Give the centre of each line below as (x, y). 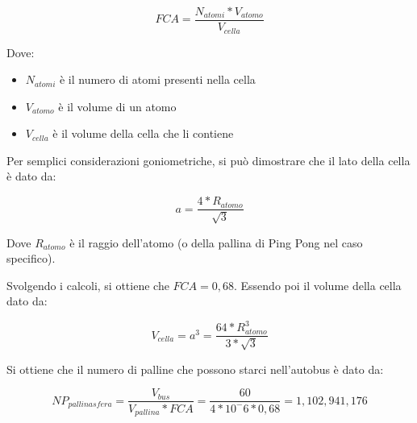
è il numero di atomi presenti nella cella (157, 79)
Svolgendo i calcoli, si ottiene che (88, 285)
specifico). (31, 258)
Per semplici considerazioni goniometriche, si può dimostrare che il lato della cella (208, 160)
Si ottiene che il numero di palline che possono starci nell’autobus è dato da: (195, 369)
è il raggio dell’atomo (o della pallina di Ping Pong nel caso (216, 242)
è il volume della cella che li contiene (143, 133)
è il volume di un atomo (117, 106)
